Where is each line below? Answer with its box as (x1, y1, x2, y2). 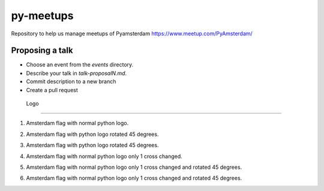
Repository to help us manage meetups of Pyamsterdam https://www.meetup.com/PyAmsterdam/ (11, 30, 253, 37)
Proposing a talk (11, 46, 73, 56)
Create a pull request (26, 86, 78, 93)
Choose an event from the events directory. (26, 61, 134, 68)
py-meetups (11, 9, 74, 22)
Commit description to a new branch (26, 78, 116, 85)
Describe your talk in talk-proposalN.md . (26, 69, 127, 77)
